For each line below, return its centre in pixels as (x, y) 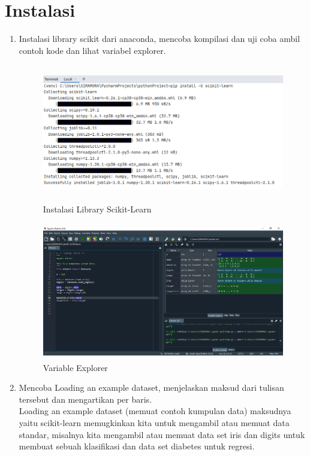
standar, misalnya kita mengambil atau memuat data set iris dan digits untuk (162, 434)
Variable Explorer (75, 367)
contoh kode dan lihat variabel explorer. (92, 50)
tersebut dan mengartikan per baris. (85, 399)
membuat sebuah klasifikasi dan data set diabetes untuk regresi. (137, 446)
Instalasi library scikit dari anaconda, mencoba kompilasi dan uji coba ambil (159, 39)
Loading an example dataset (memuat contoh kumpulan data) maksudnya (155, 411)
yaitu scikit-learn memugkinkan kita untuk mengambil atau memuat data (154, 422)
